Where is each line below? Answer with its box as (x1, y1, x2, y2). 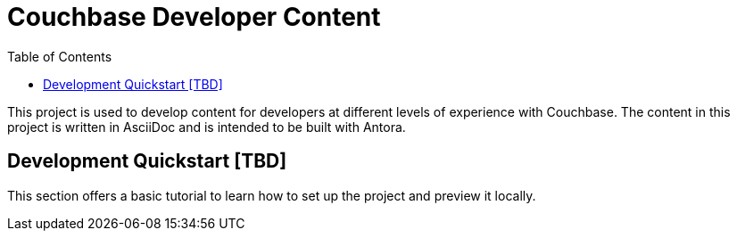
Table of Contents (7, 48, 112, 64)
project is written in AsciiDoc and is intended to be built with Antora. (7, 119, 406, 135)
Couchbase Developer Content (7, 2, 381, 32)
